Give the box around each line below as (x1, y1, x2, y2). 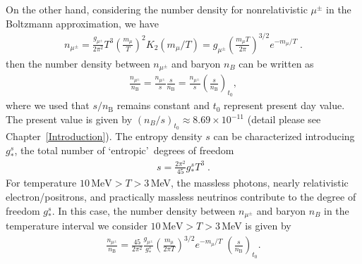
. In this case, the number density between (52, 203, 236, 218)
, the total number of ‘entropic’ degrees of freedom (14, 142, 234, 157)
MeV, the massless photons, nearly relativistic (150, 175, 349, 190)
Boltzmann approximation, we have (6, 15, 159, 30)
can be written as (239, 56, 314, 70)
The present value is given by (6, 112, 133, 126)
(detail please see (247, 112, 321, 126)
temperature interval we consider (6, 218, 147, 233)
